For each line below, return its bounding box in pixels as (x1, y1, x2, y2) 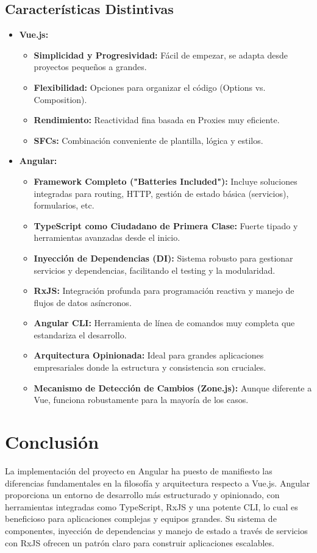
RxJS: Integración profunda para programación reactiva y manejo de (34, 284, 294, 297)
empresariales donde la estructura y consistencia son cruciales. (34, 361, 266, 374)
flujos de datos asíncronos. (34, 296, 132, 309)
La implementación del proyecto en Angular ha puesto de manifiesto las (5, 464, 272, 477)
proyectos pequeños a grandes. (34, 60, 147, 73)
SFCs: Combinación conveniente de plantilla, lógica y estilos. (34, 134, 263, 146)
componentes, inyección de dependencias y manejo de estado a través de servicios (5, 524, 308, 537)
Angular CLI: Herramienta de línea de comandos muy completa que (34, 316, 295, 329)
